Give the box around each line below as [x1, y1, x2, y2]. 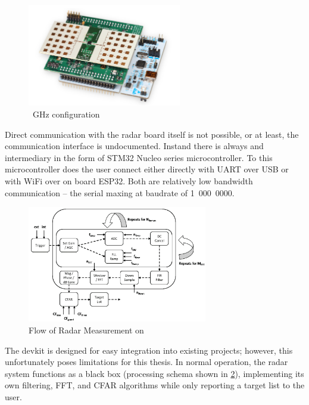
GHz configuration [32, 108, 100, 120]
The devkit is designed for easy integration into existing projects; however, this [5, 344, 293, 356]
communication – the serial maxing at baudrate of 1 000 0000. [5, 186, 235, 199]
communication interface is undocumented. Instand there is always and [5, 140, 264, 152]
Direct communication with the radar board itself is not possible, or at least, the [5, 128, 299, 140]
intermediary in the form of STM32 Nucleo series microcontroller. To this [5, 151, 273, 163]
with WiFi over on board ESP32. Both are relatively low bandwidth [5, 174, 253, 187]
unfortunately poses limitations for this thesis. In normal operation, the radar [5, 355, 288, 368]
